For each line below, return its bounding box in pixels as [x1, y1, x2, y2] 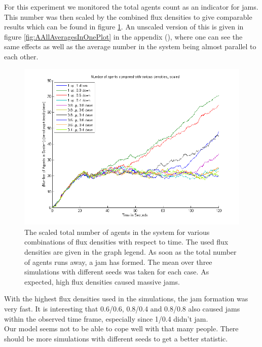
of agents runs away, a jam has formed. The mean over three [24, 256, 212, 267]
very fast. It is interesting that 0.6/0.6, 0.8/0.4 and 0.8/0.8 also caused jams [4, 303, 240, 314]
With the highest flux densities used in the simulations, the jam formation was [4, 293, 248, 304]
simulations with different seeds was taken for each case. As [24, 266, 209, 277]
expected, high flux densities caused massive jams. [24, 276, 180, 287]
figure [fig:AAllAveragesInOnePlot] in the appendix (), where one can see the [4, 31, 243, 42]
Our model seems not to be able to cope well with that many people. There [4, 323, 239, 334]
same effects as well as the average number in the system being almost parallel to [4, 41, 256, 52]
